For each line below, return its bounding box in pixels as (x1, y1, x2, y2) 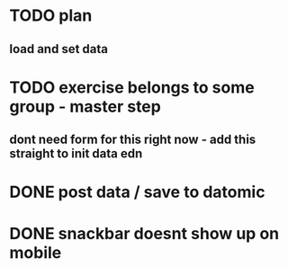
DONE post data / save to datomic (9, 182, 265, 202)
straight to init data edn (9, 146, 143, 162)
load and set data (9, 41, 109, 57)
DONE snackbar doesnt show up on (9, 223, 280, 244)
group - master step (9, 96, 162, 117)
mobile (9, 242, 62, 263)
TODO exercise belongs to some (9, 77, 255, 97)
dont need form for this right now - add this (9, 132, 256, 147)
